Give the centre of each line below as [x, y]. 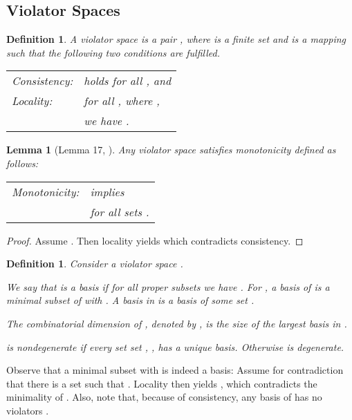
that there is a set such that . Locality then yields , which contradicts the [162, 383]
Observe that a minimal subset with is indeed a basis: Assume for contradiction [175, 370]
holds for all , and [128, 81]
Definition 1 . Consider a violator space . [95, 264]
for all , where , [122, 101]
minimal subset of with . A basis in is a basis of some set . [130, 300]
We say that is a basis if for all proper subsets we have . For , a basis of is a [168, 286]
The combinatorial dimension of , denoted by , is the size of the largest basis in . [177, 323]
